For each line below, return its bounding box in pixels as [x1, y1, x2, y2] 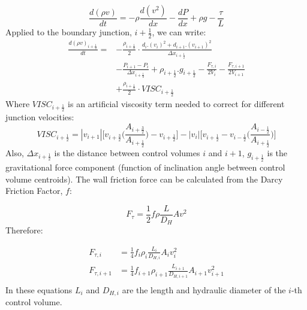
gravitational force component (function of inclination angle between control [5, 160, 285, 173]
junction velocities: [5, 111, 74, 123]
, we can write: [152, 26, 206, 38]
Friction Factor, [5, 184, 63, 197]
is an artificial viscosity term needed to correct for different [68, 97, 285, 110]
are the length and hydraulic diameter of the [122, 283, 286, 296]
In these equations [5, 283, 73, 296]
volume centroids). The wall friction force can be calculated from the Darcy [5, 172, 283, 185]
